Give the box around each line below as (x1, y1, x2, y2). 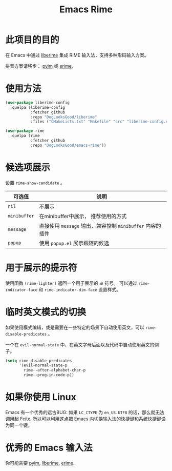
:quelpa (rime (10, 133, 40, 139)
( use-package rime (5, 128, 45, 134)
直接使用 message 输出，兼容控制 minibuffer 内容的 (39, 222, 161, 229)
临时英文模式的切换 (5, 306, 87, 318)
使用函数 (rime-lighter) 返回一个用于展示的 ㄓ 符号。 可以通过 (5, 280, 137, 286)
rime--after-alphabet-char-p (24, 368, 86, 373)
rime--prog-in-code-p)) (24, 372, 74, 378)
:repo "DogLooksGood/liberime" (30, 114, 97, 120)
